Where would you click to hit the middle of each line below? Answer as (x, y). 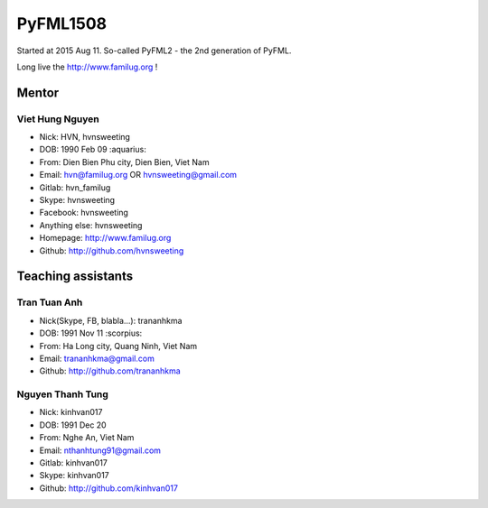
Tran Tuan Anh (50, 302)
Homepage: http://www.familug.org (105, 238)
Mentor (38, 92)
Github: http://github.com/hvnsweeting (112, 250)
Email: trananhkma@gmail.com (97, 358)
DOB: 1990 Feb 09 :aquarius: (93, 150)
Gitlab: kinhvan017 (74, 463)
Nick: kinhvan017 (71, 412)
